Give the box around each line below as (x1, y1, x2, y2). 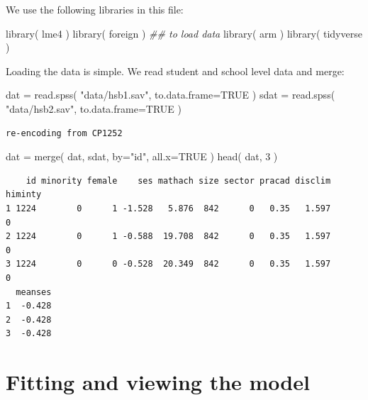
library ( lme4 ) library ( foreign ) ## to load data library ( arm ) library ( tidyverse (6, 26, 362, 40)
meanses (16, 287, 52, 297)
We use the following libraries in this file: (6, 2, 184, 16)
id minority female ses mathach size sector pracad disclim (26, 175, 331, 186)
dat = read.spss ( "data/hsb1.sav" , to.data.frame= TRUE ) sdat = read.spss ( (6, 87, 335, 102)
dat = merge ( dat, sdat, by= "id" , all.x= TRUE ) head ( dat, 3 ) (6, 149, 278, 164)
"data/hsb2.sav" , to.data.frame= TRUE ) (6, 101, 182, 116)
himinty (6, 189, 42, 200)
